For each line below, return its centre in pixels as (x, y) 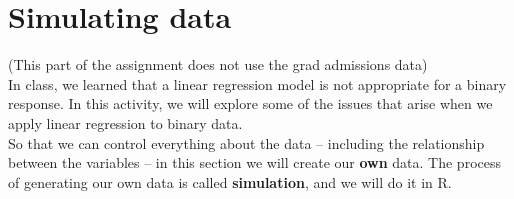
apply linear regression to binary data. (125, 122)
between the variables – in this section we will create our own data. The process (254, 162)
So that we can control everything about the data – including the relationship (246, 142)
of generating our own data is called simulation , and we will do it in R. (230, 181)
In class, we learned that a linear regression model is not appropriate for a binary (257, 83)
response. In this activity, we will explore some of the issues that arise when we (250, 103)
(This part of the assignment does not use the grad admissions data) (218, 64)
